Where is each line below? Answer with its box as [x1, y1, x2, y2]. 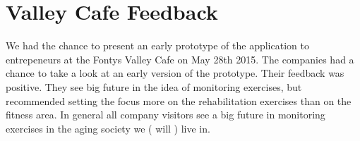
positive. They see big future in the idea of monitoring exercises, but [6, 79, 302, 94]
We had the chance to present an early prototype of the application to [6, 38, 309, 53]
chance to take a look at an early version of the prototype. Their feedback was [6, 66, 344, 80]
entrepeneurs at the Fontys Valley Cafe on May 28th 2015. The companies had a [6, 51, 354, 66]
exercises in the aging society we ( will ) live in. [6, 121, 210, 135]
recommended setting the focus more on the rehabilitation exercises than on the [6, 93, 352, 108]
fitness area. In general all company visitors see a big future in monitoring [6, 107, 325, 122]
